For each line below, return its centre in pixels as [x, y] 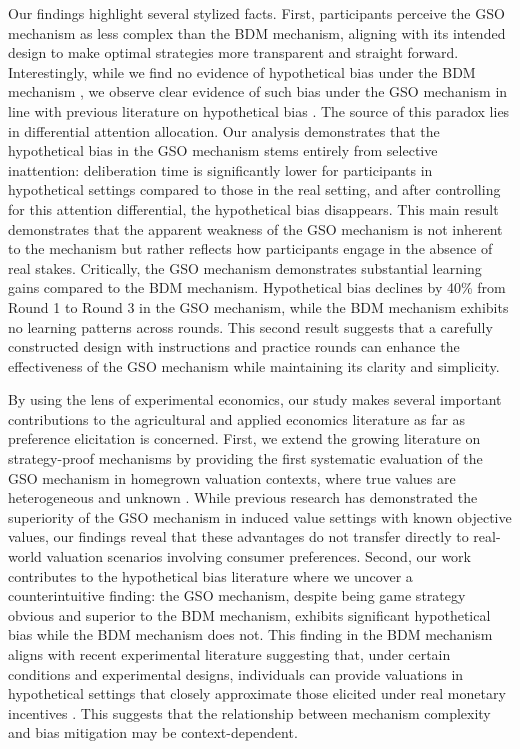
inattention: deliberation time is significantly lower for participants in [220, 169]
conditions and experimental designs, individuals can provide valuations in [236, 673]
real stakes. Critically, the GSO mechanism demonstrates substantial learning [245, 267]
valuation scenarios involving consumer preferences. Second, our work [258, 556]
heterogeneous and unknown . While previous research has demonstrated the [243, 497]
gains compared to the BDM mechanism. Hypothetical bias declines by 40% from [257, 287]
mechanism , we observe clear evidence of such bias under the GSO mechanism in [258, 91]
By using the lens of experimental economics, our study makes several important [255, 399]
